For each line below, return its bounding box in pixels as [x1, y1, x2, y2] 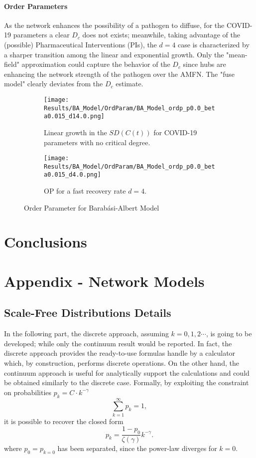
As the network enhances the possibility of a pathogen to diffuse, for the [4, 19, 225, 30]
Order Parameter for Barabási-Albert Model [24, 202, 159, 213]
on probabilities [4, 387, 52, 397]
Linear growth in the [44, 127, 107, 137]
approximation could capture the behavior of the [21, 59, 170, 69]
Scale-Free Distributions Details [4, 305, 171, 320]
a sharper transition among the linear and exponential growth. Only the [4, 49, 224, 59]
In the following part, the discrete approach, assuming [4, 328, 169, 339]
